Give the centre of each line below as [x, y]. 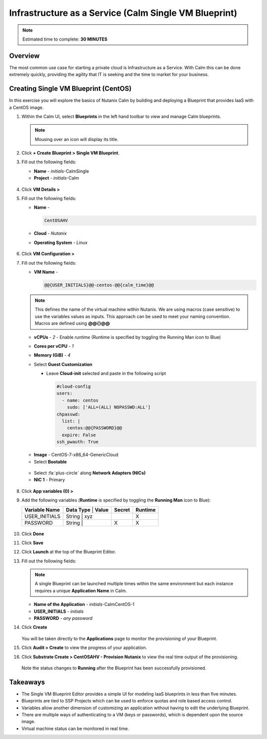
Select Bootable [50, 462]
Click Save [33, 543]
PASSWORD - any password [63, 618]
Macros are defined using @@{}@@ [72, 323]
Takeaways [27, 682]
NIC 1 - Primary [49, 480]
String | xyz [79, 516]
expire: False [79, 435]
